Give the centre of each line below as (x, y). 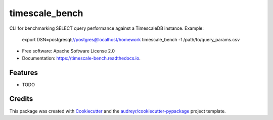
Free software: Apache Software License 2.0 (69, 51)
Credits (21, 99)
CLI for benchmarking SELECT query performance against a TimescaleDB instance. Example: (107, 28)
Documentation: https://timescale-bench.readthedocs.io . (81, 58)
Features (24, 72)
